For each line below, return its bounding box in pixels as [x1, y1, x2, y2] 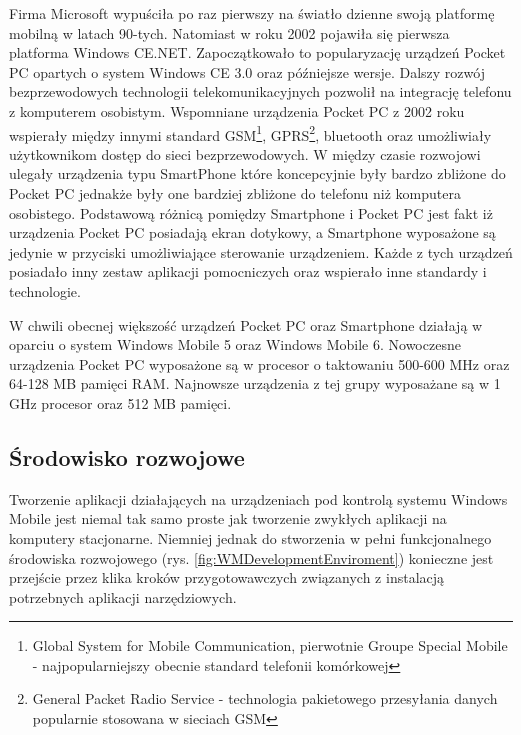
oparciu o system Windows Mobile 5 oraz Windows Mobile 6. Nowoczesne [9, 334, 461, 355]
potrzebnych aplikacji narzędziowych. [9, 586, 237, 607]
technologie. [9, 280, 81, 301]
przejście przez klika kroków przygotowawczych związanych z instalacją [9, 567, 445, 588]
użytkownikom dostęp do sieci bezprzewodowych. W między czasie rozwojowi [9, 143, 481, 164]
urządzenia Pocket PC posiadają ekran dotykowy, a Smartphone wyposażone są [9, 222, 496, 243]
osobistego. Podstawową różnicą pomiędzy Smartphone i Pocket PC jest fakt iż [9, 202, 493, 223]
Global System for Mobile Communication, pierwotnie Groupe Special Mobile [32, 635, 508, 656]
